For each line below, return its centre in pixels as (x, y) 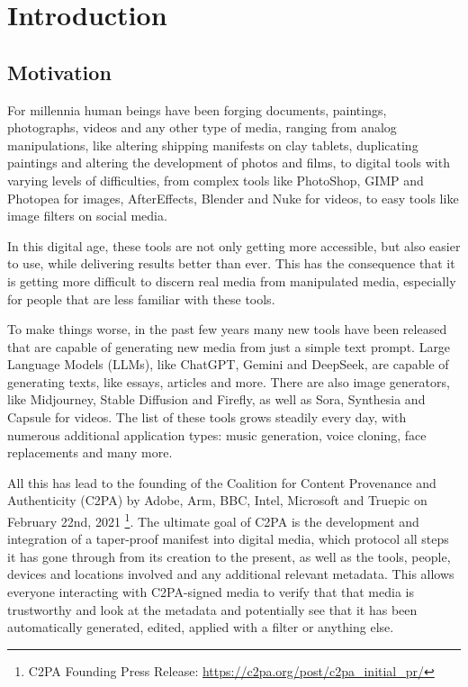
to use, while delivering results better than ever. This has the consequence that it (231, 263)
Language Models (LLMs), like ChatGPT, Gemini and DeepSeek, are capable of (228, 364)
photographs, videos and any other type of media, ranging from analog (202, 127)
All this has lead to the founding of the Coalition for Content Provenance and (222, 482)
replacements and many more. (90, 452)
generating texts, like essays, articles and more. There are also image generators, (229, 381)
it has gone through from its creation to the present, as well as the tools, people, (229, 556)
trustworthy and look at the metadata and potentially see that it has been (212, 609)
